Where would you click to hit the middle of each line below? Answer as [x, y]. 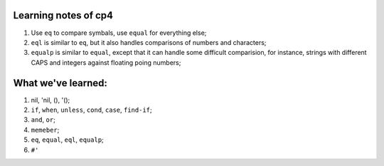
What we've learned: [60, 83]
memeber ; [45, 130]
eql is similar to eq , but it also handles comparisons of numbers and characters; [149, 42]
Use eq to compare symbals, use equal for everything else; [119, 33]
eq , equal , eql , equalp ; [68, 140]
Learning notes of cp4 [63, 15]
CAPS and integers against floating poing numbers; [106, 62]
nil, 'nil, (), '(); [50, 100]
